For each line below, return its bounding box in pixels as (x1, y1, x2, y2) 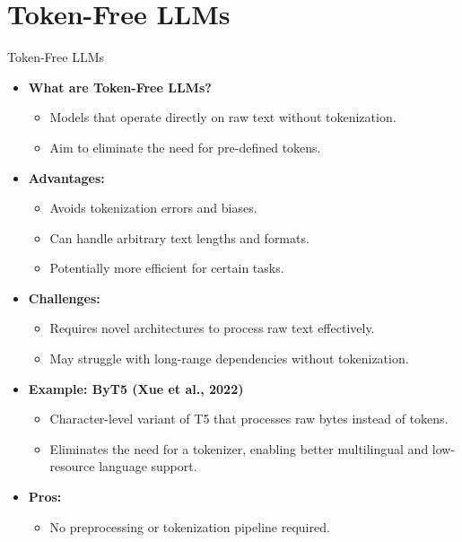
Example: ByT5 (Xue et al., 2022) (28, 379, 244, 398)
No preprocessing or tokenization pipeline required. (49, 517, 330, 536)
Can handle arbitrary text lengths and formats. (49, 228, 309, 247)
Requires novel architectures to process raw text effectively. (49, 319, 375, 337)
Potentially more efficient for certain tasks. (49, 258, 284, 277)
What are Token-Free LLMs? (28, 77, 212, 96)
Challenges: (28, 288, 100, 307)
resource (49, 457, 95, 476)
